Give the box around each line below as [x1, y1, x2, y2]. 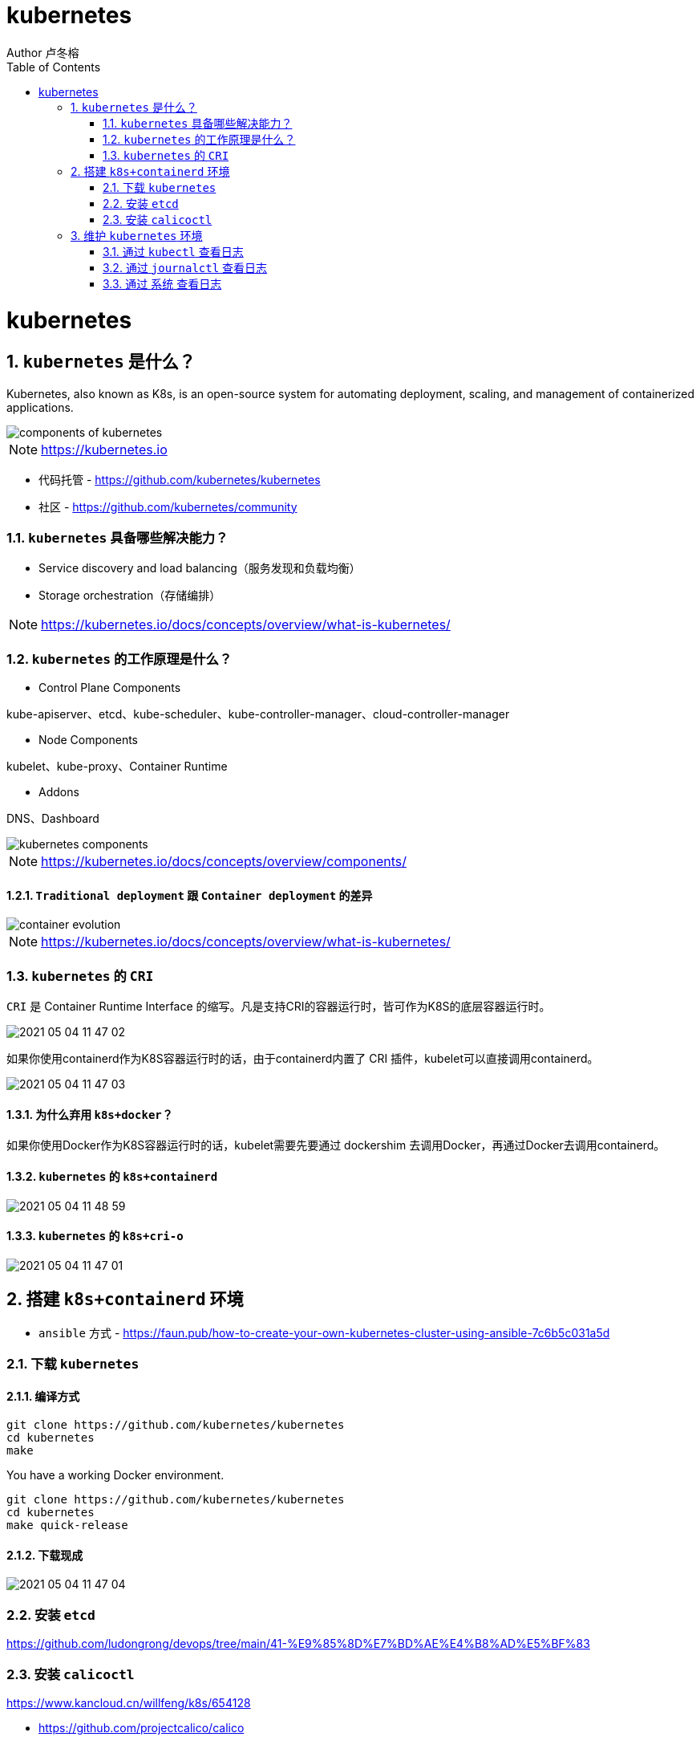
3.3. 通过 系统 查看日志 [103, 276, 222, 291]
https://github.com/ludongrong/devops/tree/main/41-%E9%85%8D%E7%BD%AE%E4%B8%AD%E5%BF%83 [6, 1637, 590, 1651]
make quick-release [6, 1519, 128, 1532]
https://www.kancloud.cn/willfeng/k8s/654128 [6, 1695, 251, 1710]
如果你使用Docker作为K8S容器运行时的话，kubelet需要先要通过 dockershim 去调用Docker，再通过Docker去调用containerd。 [6, 1138, 666, 1153]
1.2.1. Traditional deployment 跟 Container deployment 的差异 [6, 888, 373, 902]
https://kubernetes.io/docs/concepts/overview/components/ [41, 853, 407, 870]
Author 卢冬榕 [6, 45, 79, 59]
